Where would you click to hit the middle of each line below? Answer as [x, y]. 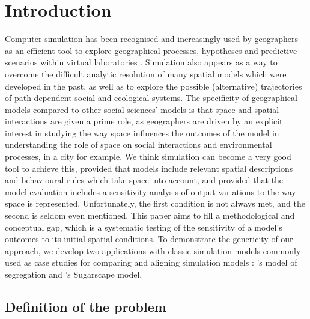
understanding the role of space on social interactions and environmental [138, 144]
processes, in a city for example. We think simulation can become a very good [148, 156]
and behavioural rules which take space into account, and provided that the [144, 180]
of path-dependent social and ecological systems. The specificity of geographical [151, 98]
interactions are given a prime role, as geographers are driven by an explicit [144, 121]
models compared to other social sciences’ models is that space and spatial [142, 109]
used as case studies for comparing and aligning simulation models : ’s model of [151, 262]
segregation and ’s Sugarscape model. [74, 274]
